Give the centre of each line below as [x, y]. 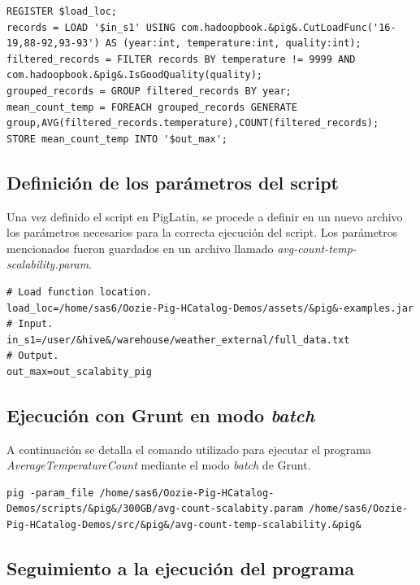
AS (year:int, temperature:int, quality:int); [233, 44]
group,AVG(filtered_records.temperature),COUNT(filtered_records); [193, 123]
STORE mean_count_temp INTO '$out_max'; [117, 139]
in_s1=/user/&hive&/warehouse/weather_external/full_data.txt [178, 340]
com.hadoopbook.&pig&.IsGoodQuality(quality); [134, 75]
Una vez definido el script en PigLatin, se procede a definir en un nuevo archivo [205, 216]
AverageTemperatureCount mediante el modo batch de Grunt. [159, 465]
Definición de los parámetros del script [173, 182]
